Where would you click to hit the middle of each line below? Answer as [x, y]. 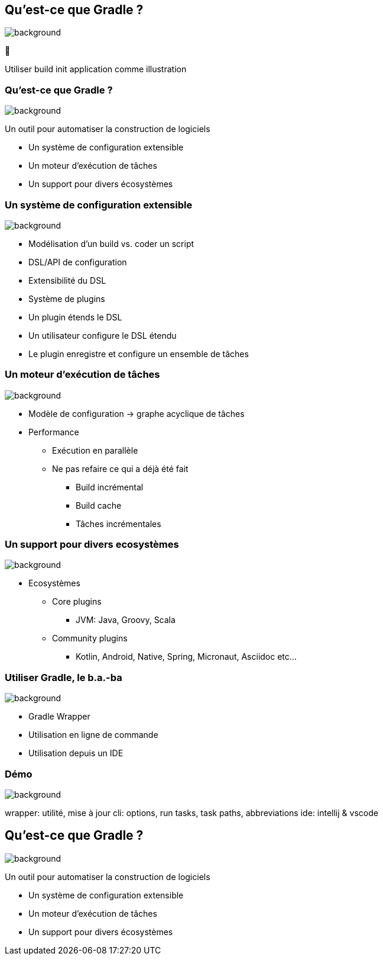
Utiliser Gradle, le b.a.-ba [64, 677]
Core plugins [77, 602]
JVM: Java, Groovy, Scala [126, 620]
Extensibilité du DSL [67, 280]
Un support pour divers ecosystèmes [92, 545]
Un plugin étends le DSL [75, 317]
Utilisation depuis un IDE [76, 753]
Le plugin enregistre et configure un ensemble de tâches [139, 354]
